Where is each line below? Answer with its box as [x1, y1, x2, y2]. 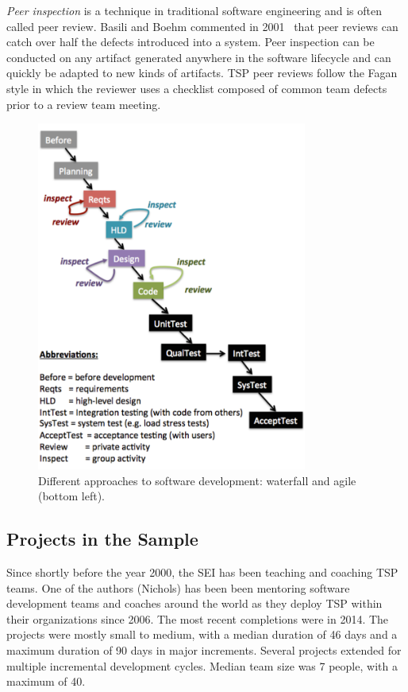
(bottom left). [38, 488, 106, 504]
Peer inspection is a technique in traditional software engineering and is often [6, 2, 382, 18]
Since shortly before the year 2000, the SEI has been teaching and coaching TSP [6, 564, 398, 581]
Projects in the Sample [6, 527, 198, 551]
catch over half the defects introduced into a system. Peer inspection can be [6, 33, 375, 50]
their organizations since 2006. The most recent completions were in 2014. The [6, 610, 389, 627]
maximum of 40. [6, 673, 86, 690]
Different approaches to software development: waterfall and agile [38, 472, 356, 488]
